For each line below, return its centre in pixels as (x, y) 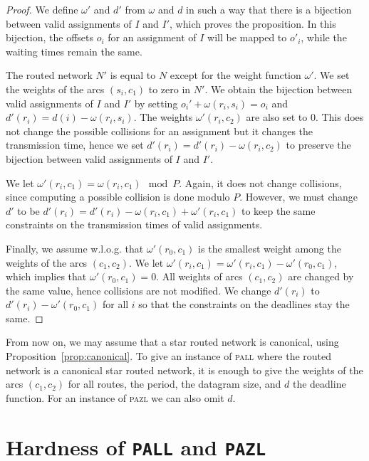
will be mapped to (247, 37)
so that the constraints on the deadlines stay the (244, 304)
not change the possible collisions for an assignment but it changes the (160, 131)
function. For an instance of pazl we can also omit (115, 397)
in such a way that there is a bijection (269, 9)
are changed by (321, 276)
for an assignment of (152, 37)
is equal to (133, 75)
